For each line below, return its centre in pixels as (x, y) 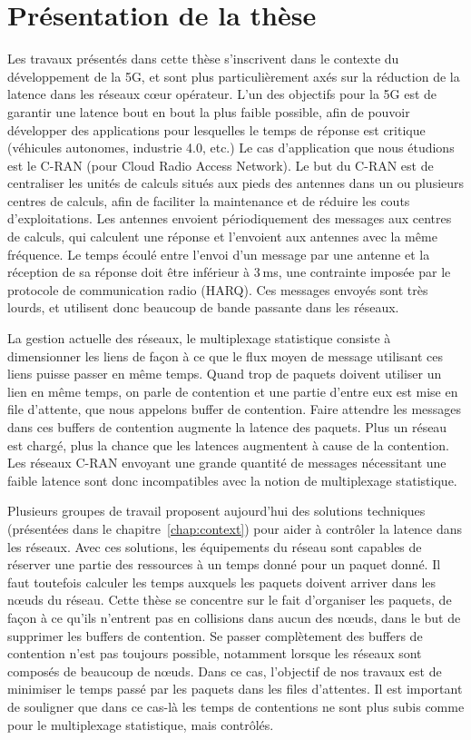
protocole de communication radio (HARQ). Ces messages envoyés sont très (218, 289)
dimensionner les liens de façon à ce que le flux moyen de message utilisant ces (225, 355)
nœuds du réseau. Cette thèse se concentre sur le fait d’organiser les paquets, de (230, 600)
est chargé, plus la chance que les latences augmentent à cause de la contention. (228, 444)
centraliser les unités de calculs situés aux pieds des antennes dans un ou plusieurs (236, 183)
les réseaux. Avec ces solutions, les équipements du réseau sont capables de (215, 546)
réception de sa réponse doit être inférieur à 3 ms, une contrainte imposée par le (229, 272)
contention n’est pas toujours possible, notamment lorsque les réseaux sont (215, 653)
